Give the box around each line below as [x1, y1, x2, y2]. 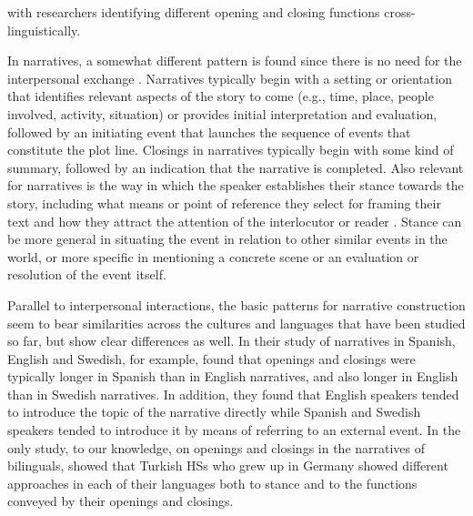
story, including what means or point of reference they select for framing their [7, 193, 441, 212]
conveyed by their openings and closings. [7, 491, 234, 511]
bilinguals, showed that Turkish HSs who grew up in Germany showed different [7, 456, 448, 475]
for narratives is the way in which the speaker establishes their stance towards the [7, 176, 464, 195]
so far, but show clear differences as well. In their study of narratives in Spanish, [7, 331, 456, 350]
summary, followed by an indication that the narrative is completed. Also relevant [7, 157, 464, 177]
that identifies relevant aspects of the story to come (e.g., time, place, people [7, 86, 434, 106]
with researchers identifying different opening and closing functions [7, 3, 380, 21]
